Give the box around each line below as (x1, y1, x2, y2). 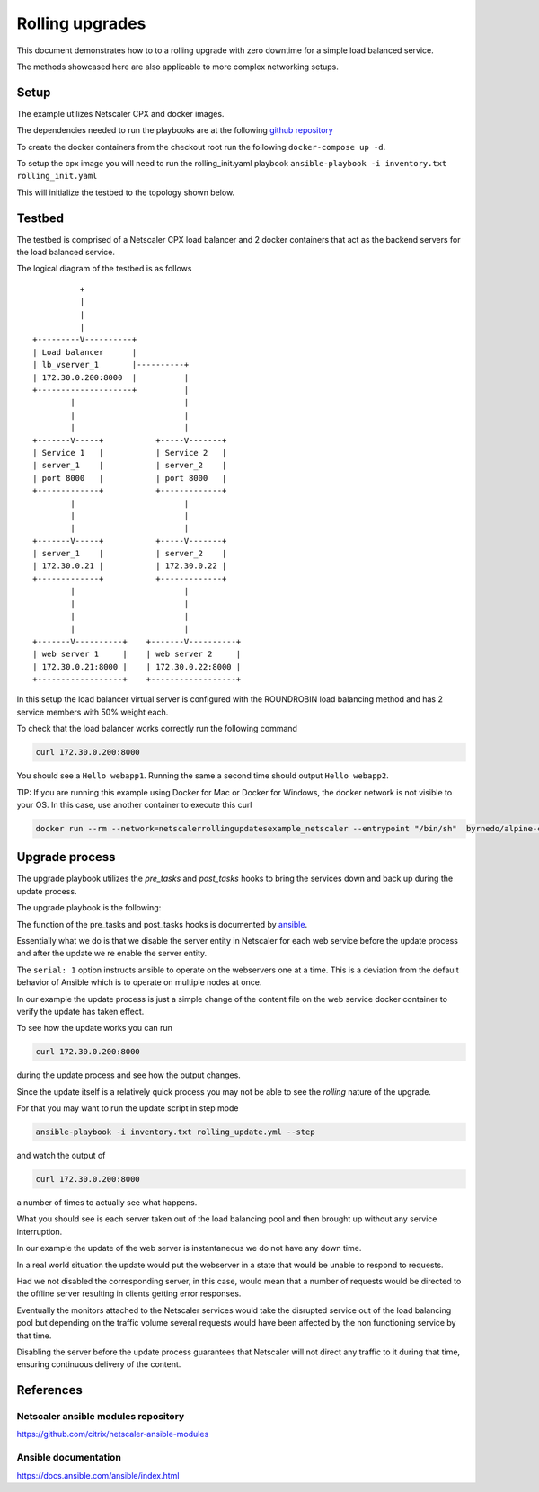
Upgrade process (16, 849, 116, 865)
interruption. (16, 1226, 63, 1237)
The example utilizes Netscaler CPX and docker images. (16, 108, 225, 119)
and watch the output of (16, 1150, 106, 1161)
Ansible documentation (16, 1452, 121, 1464)
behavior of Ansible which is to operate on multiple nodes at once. (16, 977, 262, 988)
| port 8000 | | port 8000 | (32, 473, 227, 483)
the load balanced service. (16, 247, 116, 258)
